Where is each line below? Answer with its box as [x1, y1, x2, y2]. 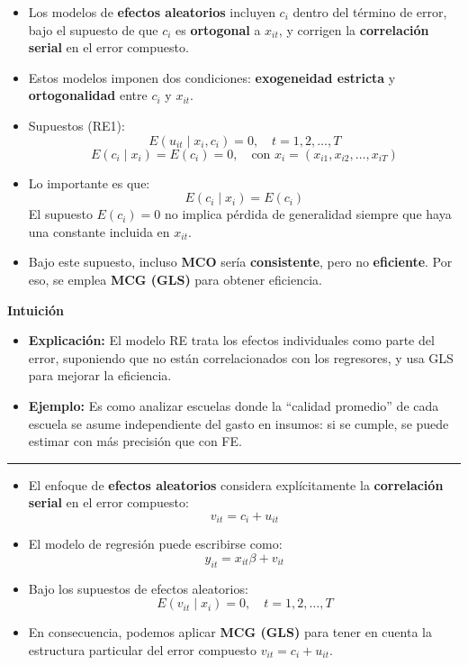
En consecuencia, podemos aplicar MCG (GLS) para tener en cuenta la [28, 623, 432, 642]
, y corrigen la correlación [278, 20, 429, 39]
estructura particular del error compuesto [28, 640, 257, 659]
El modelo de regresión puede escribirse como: [28, 534, 283, 553]
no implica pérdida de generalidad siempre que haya [164, 205, 452, 223]
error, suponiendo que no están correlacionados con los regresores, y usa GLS [28, 348, 454, 367]
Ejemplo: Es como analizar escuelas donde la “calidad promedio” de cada [28, 396, 439, 414]
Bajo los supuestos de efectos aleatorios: [28, 578, 248, 597]
